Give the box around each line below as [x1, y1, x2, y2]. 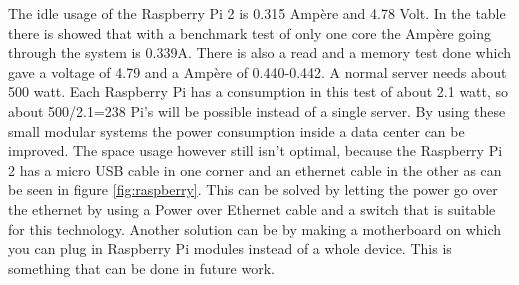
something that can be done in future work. [8, 257, 275, 278]
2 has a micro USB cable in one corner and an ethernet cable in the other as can [8, 159, 502, 180]
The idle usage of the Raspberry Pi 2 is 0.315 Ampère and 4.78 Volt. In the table [8, 3, 506, 23]
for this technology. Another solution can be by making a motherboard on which [8, 218, 502, 239]
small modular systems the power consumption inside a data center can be [8, 120, 465, 141]
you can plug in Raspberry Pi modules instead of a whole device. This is [8, 238, 452, 259]
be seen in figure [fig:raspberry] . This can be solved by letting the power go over [8, 179, 498, 200]
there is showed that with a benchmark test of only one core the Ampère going [8, 22, 491, 43]
